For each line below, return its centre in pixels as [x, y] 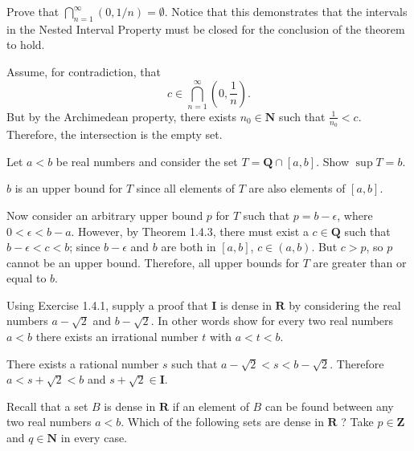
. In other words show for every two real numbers [272, 321]
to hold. [26, 45]
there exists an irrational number [117, 337]
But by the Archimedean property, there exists [121, 116]
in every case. [94, 438]
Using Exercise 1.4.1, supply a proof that [107, 305]
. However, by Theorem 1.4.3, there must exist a [190, 231]
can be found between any [329, 406]
